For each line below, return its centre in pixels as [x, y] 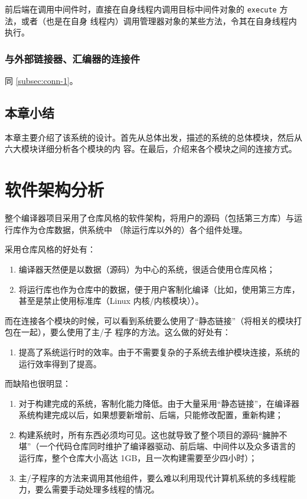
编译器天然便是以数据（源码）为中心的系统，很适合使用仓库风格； [147, 269]
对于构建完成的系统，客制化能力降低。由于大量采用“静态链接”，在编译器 [159, 403]
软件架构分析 [55, 189]
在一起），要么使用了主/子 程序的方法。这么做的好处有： [122, 332]
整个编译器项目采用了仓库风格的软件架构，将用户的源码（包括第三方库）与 [149, 218]
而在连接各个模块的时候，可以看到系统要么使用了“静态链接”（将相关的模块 [149, 320]
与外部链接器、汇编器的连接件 [73, 58]
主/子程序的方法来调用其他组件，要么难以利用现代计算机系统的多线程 [153, 477]
